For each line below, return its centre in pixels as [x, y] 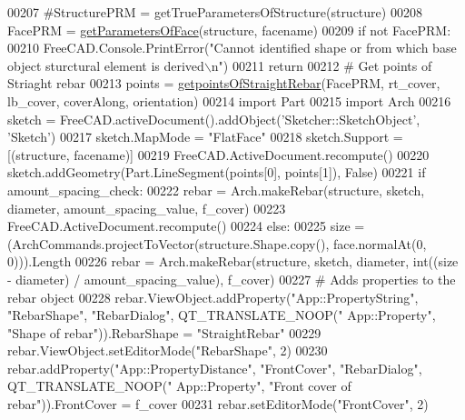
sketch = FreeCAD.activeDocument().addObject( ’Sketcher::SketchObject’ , [214, 119]
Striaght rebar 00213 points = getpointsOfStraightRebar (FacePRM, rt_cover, [224, 83]
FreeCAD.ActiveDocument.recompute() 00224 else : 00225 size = [186, 226]
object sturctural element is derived [106, 65]
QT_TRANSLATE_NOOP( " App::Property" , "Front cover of [179, 386]
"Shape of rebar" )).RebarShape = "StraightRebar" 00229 [164, 332]
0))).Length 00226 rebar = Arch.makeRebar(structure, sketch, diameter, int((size [233, 261]
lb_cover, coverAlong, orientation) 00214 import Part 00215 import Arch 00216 [229, 100]
